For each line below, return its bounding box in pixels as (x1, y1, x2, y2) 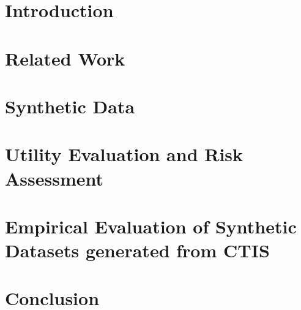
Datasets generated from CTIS (5, 238, 270, 263)
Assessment (5, 165, 104, 191)
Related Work (5, 45, 125, 70)
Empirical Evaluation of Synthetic (5, 213, 297, 238)
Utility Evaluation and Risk (5, 142, 243, 167)
